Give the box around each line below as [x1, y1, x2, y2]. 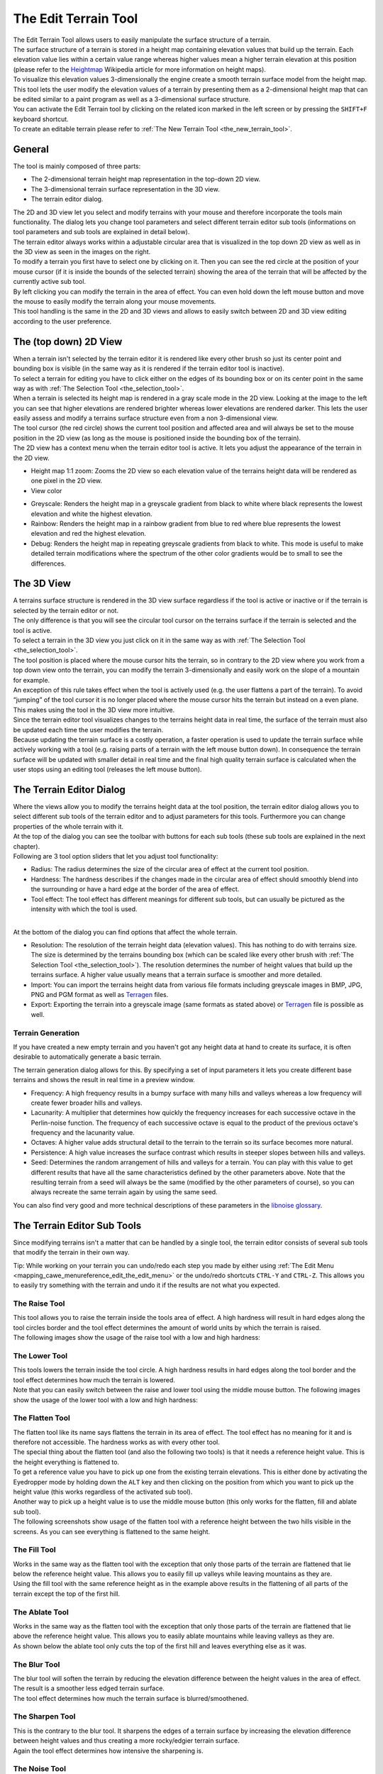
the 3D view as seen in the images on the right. [13, 248, 151, 256]
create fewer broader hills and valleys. [30, 1098, 143, 1107]
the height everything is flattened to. [13, 1458, 120, 1466]
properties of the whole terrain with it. [13, 822, 124, 830]
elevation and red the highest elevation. [30, 529, 147, 538]
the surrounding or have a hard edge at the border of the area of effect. [30, 885, 240, 893]
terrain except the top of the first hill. [13, 1590, 121, 1598]
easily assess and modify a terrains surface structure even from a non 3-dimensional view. [13, 414, 278, 422]
